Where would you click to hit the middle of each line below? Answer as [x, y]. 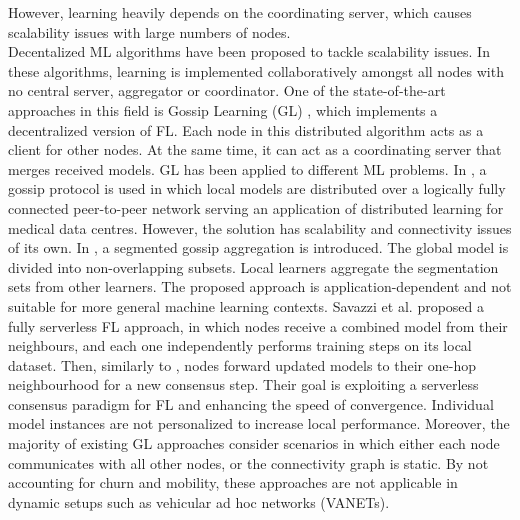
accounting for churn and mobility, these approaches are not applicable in [233, 482]
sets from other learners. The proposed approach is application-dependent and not [260, 286]
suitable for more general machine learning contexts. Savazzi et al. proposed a [246, 305]
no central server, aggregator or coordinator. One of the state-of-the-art [227, 90]
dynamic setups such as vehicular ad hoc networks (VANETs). [199, 501]
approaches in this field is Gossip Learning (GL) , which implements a [223, 109]
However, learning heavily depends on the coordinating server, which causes [240, 12]
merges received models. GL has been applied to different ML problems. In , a [247, 168]
